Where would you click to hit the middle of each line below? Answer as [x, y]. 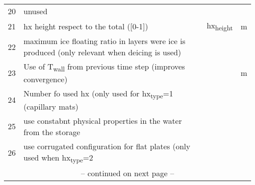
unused [36, 11]
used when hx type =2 [58, 158]
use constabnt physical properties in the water [103, 120]
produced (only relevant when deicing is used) [102, 52]
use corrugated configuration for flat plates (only [107, 146]
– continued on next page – [127, 173]
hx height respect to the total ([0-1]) [86, 26]
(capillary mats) [51, 106]
